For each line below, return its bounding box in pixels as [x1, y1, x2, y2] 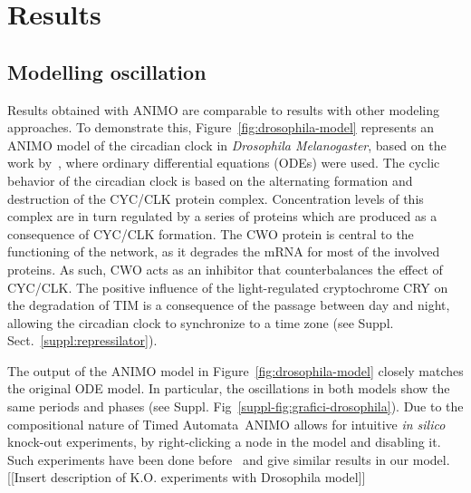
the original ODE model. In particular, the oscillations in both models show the [7, 379, 450, 398]
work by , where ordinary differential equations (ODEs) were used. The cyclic [7, 153, 440, 172]
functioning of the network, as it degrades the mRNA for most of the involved [7, 242, 440, 261]
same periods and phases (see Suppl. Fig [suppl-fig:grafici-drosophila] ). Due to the [7, 397, 464, 416]
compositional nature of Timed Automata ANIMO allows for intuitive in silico [7, 414, 446, 433]
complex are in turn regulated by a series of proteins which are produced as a [7, 207, 437, 226]
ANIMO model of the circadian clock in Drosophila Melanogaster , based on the [7, 135, 447, 154]
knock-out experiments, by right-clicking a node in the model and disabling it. [7, 432, 441, 451]
